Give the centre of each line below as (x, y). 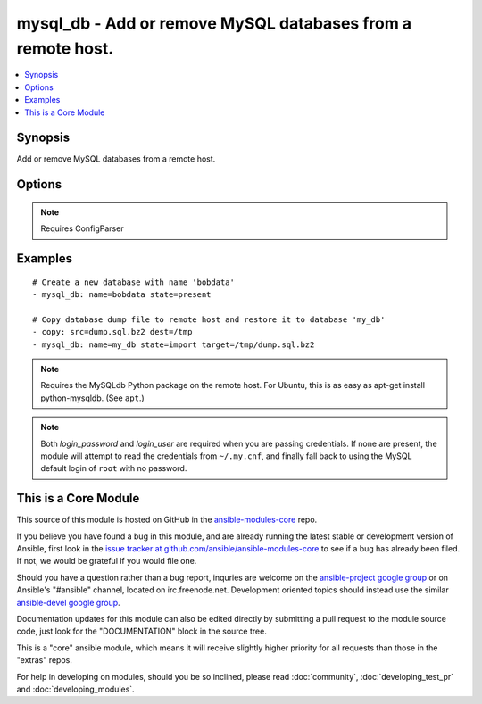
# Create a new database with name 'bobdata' (134, 282)
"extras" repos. (45, 660)
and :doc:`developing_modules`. (75, 689)
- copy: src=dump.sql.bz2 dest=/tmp (112, 332)
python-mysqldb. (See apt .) (92, 398)
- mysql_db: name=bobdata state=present (122, 295)
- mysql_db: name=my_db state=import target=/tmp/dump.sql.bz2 (174, 344)
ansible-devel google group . (68, 602)
